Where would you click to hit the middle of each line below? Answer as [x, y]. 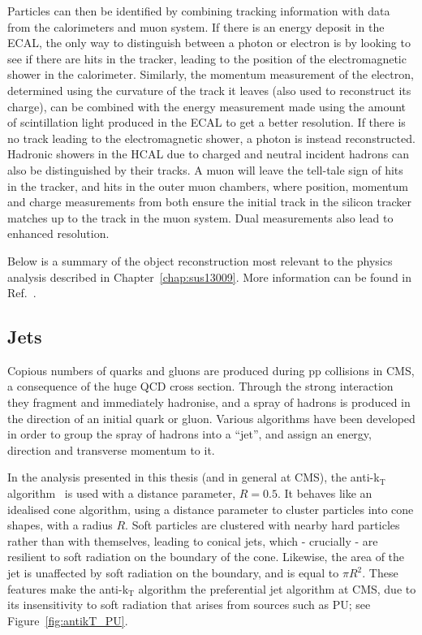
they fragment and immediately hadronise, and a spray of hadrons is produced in [209, 402]
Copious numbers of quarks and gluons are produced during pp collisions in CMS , [211, 370]
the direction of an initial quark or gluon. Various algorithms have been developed [211, 418]
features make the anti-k [68, 588]
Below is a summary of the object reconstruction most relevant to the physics [200, 260]
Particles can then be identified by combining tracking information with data [199, 11]
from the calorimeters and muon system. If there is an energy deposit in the [196, 26]
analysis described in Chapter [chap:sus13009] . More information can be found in [210, 276]
